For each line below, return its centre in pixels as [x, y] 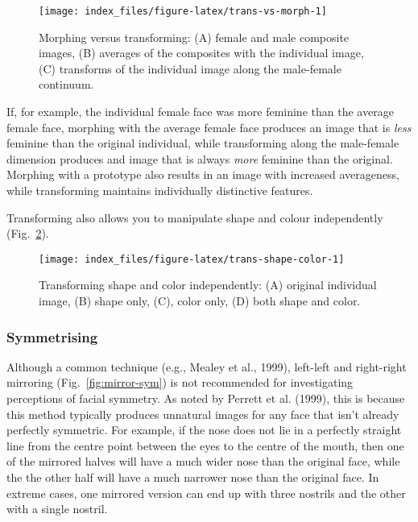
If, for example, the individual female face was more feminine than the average [200, 112]
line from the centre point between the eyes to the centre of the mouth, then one [205, 445]
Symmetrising [52, 336]
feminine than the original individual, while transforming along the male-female [203, 143]
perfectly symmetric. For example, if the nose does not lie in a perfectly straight [204, 430]
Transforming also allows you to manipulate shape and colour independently [195, 217]
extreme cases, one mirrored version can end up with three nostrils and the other [206, 493]
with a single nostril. [57, 509]
